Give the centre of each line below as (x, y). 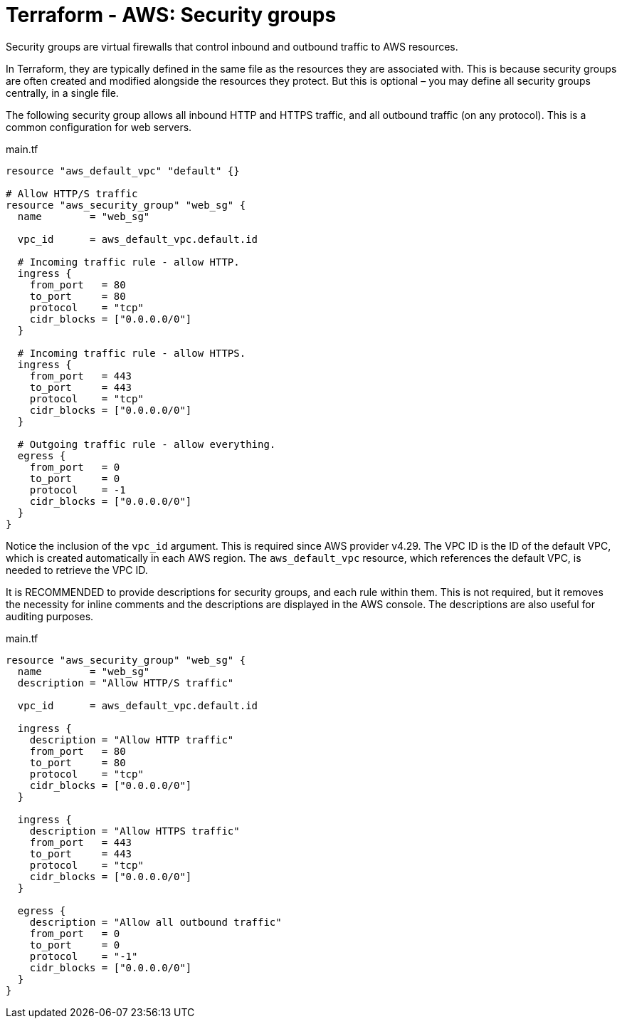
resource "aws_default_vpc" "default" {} (123, 171)
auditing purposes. (50, 616)
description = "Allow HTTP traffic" (132, 740)
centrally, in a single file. (62, 93)
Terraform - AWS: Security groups (171, 15)
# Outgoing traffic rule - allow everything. (147, 444)
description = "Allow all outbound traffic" (155, 922)
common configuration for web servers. (99, 127)
